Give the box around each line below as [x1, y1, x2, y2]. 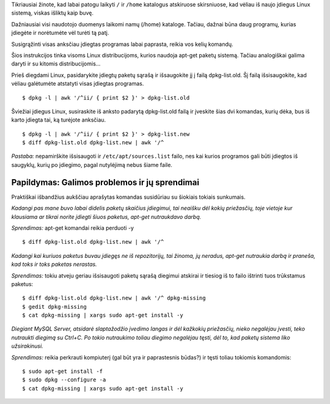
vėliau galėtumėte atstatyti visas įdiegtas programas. [11, 80, 144, 87]
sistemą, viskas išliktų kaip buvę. [11, 9, 94, 17]
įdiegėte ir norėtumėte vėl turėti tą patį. [11, 29, 109, 37]
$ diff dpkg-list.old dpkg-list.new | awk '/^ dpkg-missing [22, 295, 206, 302]
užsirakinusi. [11, 342, 43, 350]
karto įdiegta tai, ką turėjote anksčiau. [11, 116, 106, 123]
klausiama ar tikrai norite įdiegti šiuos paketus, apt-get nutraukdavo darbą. [11, 213, 202, 220]
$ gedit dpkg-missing [22, 303, 87, 310]
